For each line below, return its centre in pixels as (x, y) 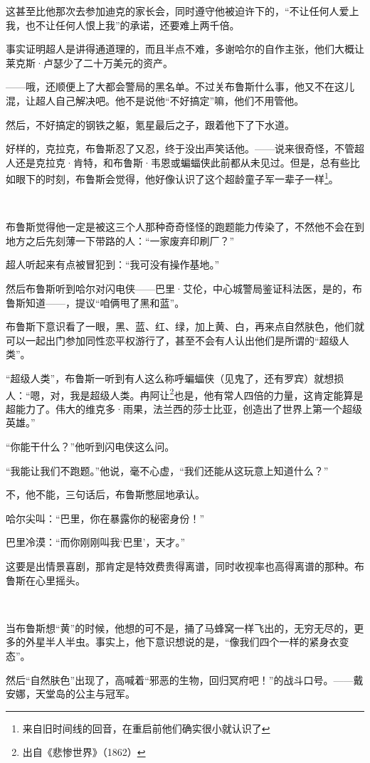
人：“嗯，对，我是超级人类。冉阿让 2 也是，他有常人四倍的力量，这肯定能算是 (185, 394)
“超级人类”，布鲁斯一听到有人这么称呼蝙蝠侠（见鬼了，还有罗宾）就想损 (175, 378)
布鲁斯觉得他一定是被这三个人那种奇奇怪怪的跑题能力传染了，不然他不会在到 (185, 227)
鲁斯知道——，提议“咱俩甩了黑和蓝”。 (95, 302)
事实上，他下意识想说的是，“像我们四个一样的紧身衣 (217, 642)
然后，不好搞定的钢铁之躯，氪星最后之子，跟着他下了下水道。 (150, 124)
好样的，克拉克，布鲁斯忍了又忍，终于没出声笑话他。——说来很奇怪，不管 (180, 148)
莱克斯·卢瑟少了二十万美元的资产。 (89, 62)
